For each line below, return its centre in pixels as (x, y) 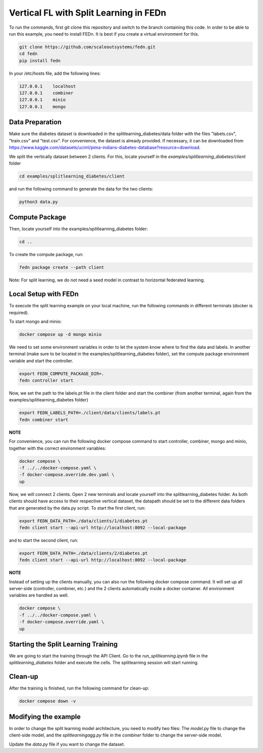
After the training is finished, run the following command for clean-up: (79, 688)
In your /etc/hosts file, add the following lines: (55, 73)
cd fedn (28, 54)
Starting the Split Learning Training (63, 644)
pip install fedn (40, 60)
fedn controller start (46, 381)
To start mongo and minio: (35, 321)
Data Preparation (35, 122)
